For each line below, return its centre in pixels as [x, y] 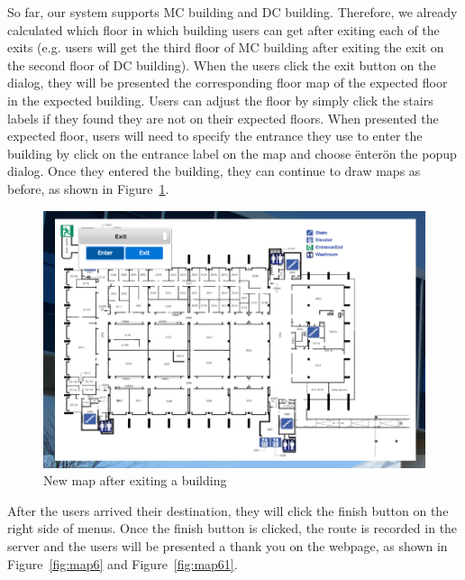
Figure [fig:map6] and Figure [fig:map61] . [123, 563]
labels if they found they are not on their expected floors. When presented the [223, 118]
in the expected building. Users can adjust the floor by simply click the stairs [220, 100]
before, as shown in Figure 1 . [88, 188]
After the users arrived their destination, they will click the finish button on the [228, 510]
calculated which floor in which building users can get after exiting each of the [223, 29]
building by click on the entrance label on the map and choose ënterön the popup [232, 153]
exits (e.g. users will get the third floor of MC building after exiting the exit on [226, 47]
